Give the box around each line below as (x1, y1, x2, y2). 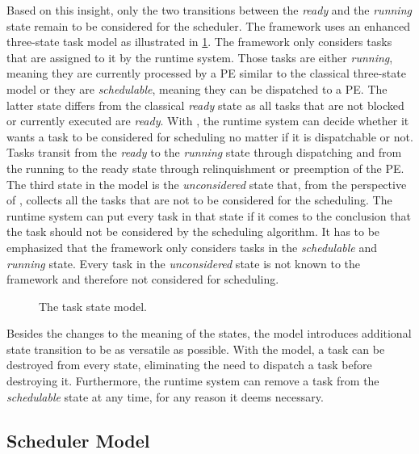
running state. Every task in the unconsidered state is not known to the (6, 254, 361, 271)
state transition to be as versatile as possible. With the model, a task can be (6, 340, 385, 357)
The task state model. (39, 297, 147, 314)
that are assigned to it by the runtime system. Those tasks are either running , (6, 48, 393, 65)
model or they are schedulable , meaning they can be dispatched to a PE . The (6, 80, 388, 97)
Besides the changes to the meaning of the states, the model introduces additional (6, 325, 412, 342)
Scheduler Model (6, 427, 150, 452)
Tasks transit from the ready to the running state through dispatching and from (6, 144, 402, 161)
